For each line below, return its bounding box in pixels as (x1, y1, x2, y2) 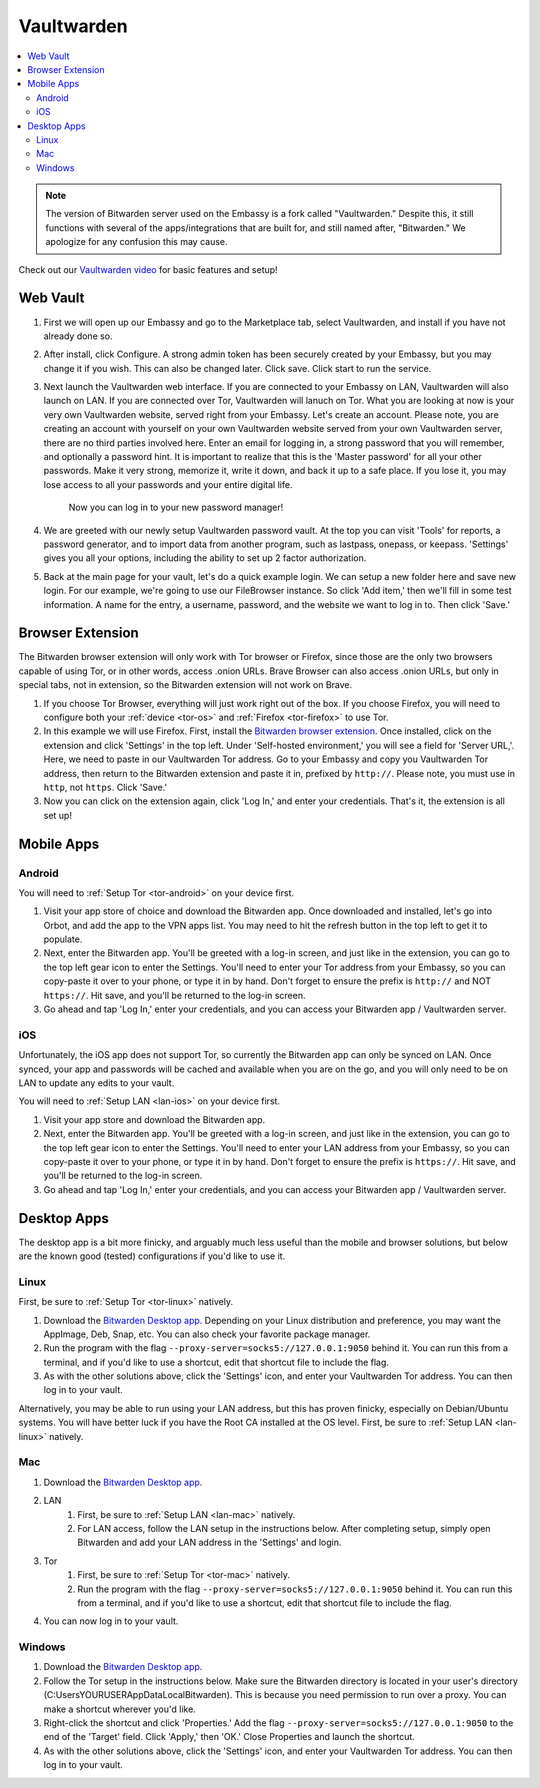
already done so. (43, 330, 114, 342)
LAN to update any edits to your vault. (18, 1076, 175, 1089)
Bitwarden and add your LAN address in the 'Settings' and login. (77, 1536, 342, 1549)
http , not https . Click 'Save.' (43, 781, 168, 793)
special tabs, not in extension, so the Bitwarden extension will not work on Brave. (18, 679, 353, 691)
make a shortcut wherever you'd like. (43, 1703, 197, 1715)
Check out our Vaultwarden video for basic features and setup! (18, 263, 279, 275)
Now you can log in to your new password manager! (68, 501, 284, 514)
